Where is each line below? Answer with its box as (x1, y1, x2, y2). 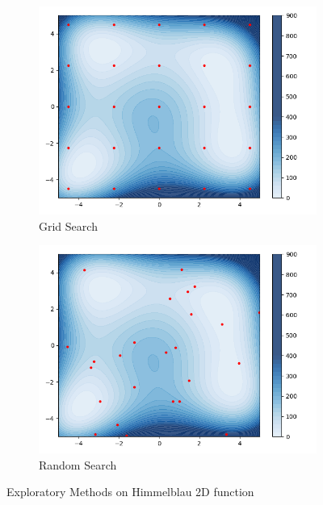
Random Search (39, 456, 117, 473)
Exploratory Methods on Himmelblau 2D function (6, 483, 254, 500)
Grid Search (39, 217, 98, 234)
